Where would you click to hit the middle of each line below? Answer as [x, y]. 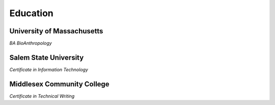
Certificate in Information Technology [49, 69]
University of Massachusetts [56, 31]
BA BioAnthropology [31, 43]
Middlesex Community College [59, 84]
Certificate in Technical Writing [42, 96]
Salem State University [47, 57]
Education [31, 13]
